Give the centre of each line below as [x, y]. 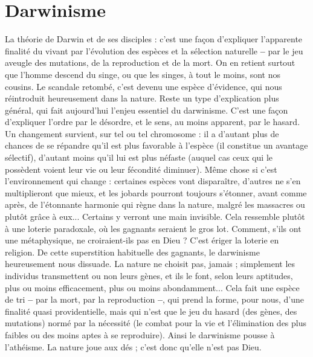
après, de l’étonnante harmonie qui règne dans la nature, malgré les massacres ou [155, 204]
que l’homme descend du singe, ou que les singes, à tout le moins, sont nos [143, 74]
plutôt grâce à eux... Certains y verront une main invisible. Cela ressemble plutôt [155, 217]
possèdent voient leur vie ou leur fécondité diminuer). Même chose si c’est [141, 169]
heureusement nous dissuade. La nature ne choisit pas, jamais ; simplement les [150, 264]
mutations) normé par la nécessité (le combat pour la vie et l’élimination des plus [156, 323]
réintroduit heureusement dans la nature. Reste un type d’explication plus [142, 98]
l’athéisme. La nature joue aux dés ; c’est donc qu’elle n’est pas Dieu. [133, 346]
